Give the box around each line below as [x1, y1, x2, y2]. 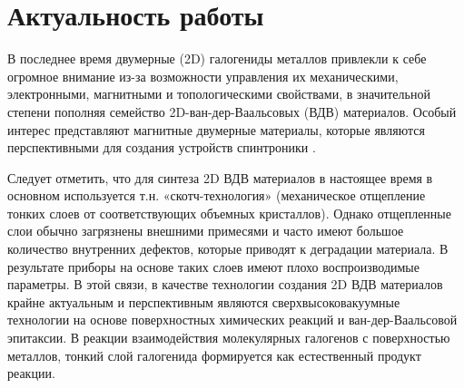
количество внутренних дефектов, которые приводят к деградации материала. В [7, 239, 449, 258]
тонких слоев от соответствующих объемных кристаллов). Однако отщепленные [7, 203, 451, 222]
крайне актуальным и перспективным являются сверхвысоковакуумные [7, 292, 400, 311]
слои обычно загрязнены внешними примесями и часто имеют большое [7, 221, 404, 240]
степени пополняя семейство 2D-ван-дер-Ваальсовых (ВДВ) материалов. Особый [7, 102, 457, 121]
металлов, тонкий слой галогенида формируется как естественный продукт [7, 345, 421, 364]
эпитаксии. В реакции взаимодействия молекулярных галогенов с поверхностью [7, 328, 450, 347]
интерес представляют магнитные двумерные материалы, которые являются [7, 120, 425, 139]
